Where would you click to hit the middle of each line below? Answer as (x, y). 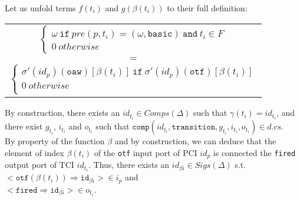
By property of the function (55, 141)
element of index (34, 152)
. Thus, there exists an (129, 165)
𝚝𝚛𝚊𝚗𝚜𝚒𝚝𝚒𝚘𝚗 (194, 127)
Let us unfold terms (40, 8)
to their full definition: (207, 8)
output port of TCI (39, 165)
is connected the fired (254, 152)
